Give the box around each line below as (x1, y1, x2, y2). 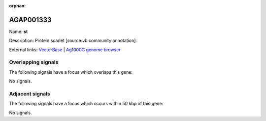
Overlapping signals (9, 59, 59, 66)
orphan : (9, 3, 26, 8)
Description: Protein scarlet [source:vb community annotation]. (9, 37, 137, 44)
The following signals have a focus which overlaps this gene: (9, 69, 133, 75)
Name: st (9, 29, 28, 34)
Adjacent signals (9, 90, 50, 97)
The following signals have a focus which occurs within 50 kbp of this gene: (9, 101, 164, 107)
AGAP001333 (9, 15, 52, 24)
